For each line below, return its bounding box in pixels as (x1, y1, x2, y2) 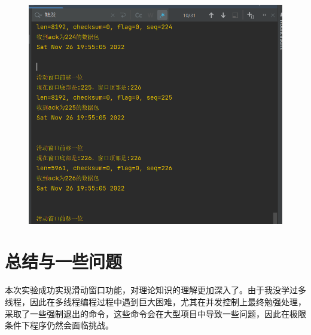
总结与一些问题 (5, 249, 123, 273)
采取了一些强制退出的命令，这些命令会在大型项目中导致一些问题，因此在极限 (5, 307, 306, 319)
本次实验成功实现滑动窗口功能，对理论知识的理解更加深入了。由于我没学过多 (5, 284, 306, 296)
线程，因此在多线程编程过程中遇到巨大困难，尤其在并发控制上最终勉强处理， (5, 296, 306, 308)
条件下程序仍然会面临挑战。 (5, 319, 114, 331)
